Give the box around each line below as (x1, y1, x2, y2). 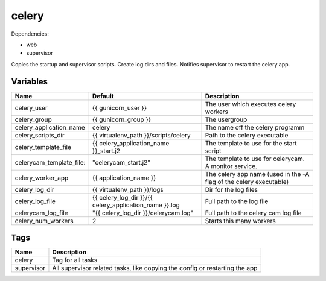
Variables (11, 76, 48, 87)
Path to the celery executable (205, 131, 289, 139)
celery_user (14, 103, 48, 112)
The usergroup (205, 115, 248, 124)
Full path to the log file (205, 197, 269, 205)
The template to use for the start (205, 139, 297, 147)
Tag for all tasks (52, 256, 98, 265)
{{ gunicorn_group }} (92, 115, 151, 124)
